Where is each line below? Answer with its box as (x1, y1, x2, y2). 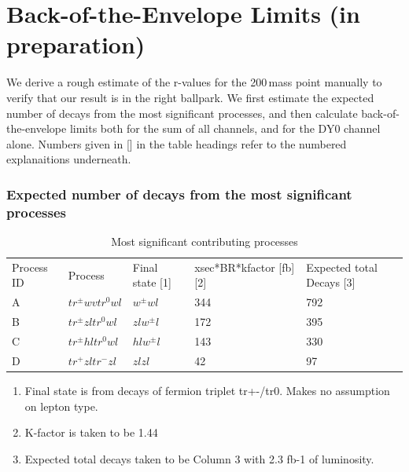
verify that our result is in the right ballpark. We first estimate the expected (6, 89, 374, 105)
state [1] (132, 274, 171, 291)
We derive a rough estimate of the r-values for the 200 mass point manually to (6, 74, 382, 90)
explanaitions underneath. (6, 151, 131, 167)
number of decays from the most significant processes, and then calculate (6, 104, 358, 121)
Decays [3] (306, 274, 356, 291)
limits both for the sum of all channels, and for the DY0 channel (69, 120, 381, 137)
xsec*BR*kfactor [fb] (194, 258, 295, 275)
